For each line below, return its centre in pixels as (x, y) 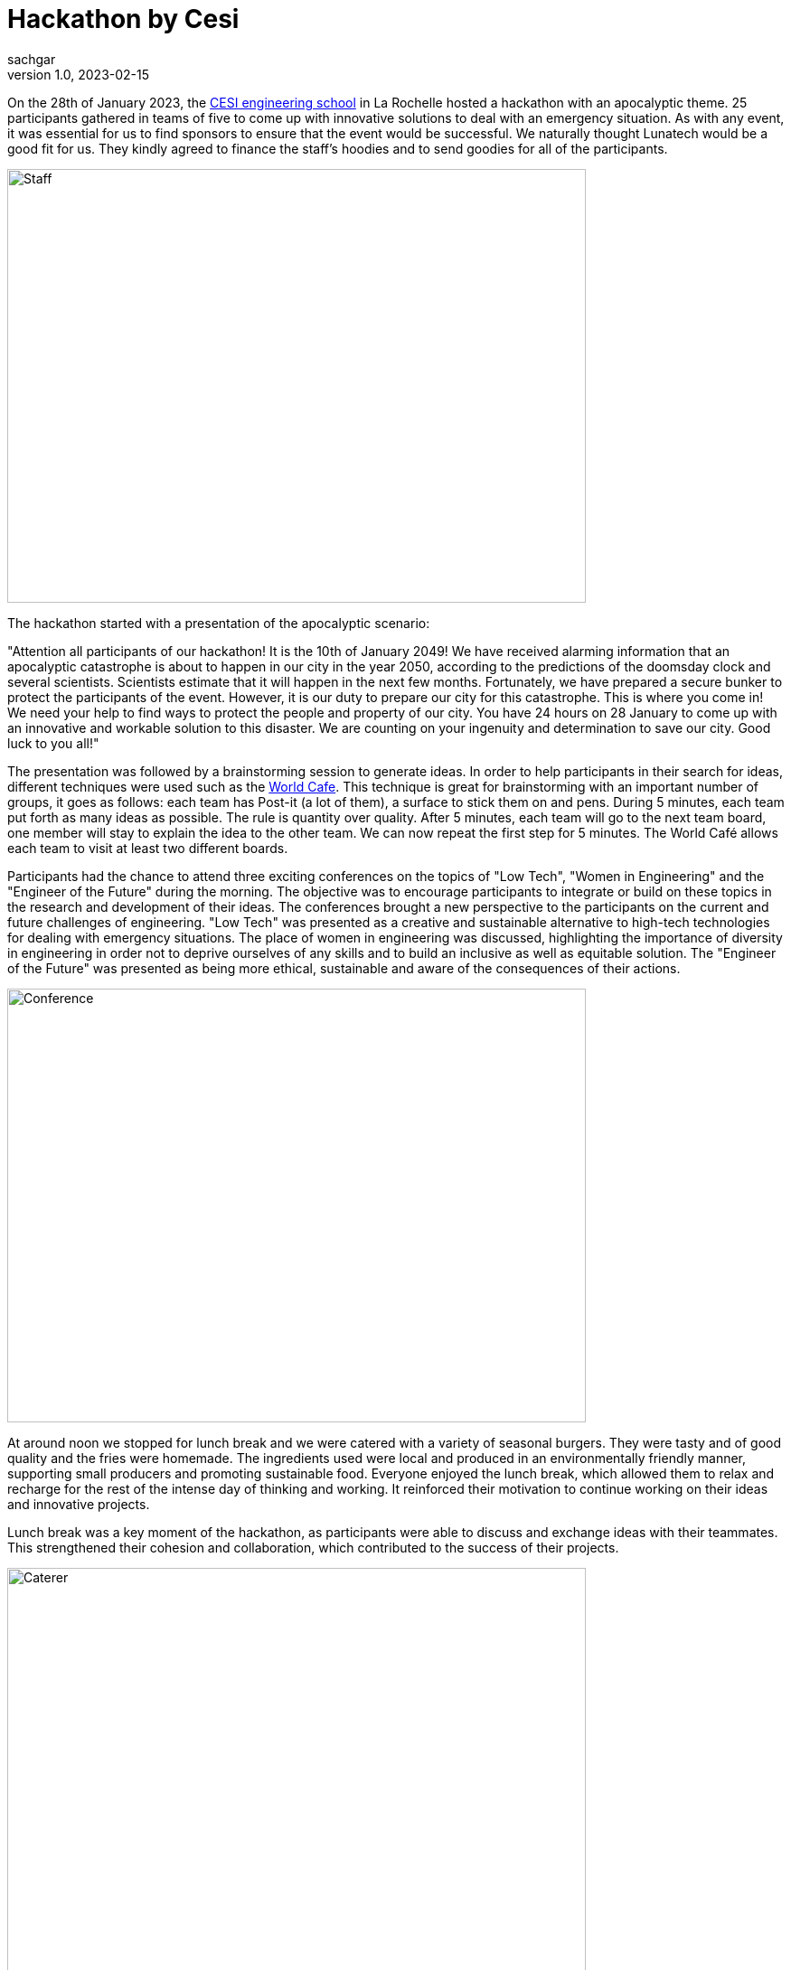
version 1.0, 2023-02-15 (79, 74)
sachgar (32, 59)
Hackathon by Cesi (123, 19)
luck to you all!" (53, 743)
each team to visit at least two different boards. (148, 848)
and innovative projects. (79, 1504)
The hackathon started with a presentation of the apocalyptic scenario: (219, 623)
